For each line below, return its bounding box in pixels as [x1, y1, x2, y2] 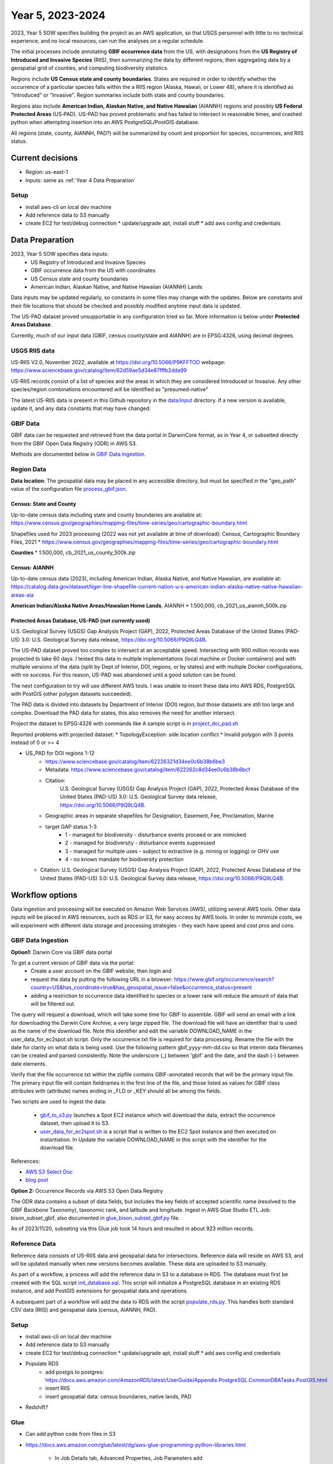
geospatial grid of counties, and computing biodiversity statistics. [11, 64, 169, 71]
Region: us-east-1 [25, 169, 68, 176]
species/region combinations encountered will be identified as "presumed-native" [11, 386, 208, 393]
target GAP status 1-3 [45, 823, 97, 830]
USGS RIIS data [11, 346, 55, 354]
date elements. [11, 1060, 47, 1067]
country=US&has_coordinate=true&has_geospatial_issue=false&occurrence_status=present [30, 984, 252, 991]
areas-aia [11, 591, 35, 598]
